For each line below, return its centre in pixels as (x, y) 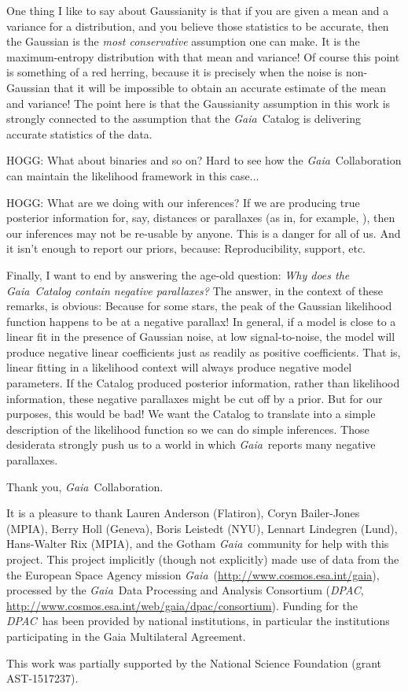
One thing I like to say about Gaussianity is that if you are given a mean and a (198, 10)
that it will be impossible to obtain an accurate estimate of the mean (220, 87)
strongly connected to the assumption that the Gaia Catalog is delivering (184, 118)
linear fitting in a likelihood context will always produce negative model (179, 367)
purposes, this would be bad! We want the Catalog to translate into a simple (191, 414)
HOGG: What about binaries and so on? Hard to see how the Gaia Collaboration (204, 160)
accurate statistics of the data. (79, 133)
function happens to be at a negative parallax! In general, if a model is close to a (201, 321)
